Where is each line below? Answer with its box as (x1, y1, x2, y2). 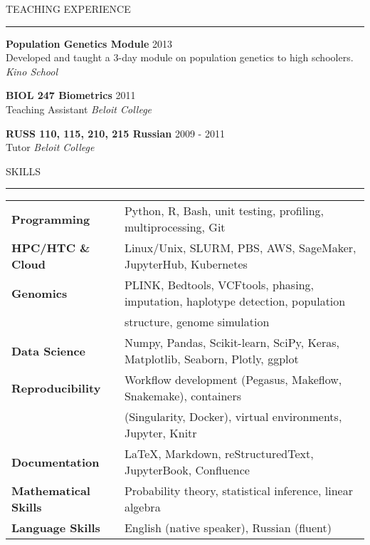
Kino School (6, 63, 58, 78)
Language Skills (11, 519, 100, 536)
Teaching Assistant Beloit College (6, 101, 152, 116)
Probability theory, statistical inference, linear (124, 482, 353, 499)
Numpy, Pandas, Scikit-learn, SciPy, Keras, (124, 334, 340, 351)
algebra (124, 499, 161, 516)
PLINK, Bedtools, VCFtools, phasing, (124, 276, 314, 294)
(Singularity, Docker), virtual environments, (124, 408, 342, 425)
